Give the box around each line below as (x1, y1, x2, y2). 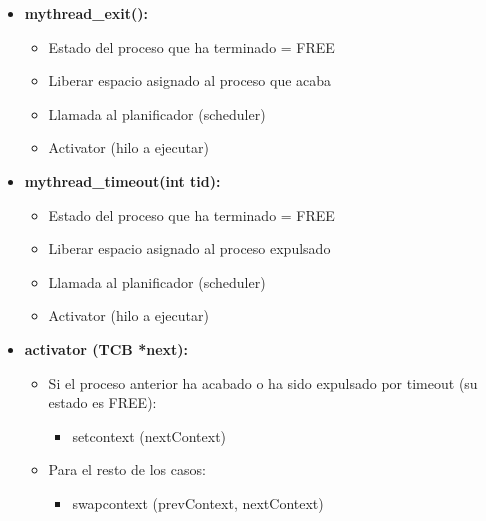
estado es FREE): (48, 392, 157, 413)
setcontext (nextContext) (72, 425, 227, 446)
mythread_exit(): (24, 3, 148, 23)
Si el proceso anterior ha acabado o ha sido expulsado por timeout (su (48, 372, 478, 393)
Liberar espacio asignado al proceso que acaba (48, 70, 332, 91)
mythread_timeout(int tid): (24, 170, 221, 191)
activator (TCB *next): (24, 338, 188, 359)
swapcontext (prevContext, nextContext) (72, 492, 324, 513)
